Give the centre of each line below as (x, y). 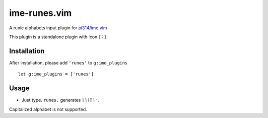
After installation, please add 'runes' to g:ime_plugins (68, 62)
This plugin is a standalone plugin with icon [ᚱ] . (59, 37)
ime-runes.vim (40, 13)
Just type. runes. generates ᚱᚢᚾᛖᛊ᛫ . (60, 100)
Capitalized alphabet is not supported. (48, 109)
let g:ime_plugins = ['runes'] (56, 74)
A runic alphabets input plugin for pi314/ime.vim (58, 28)
